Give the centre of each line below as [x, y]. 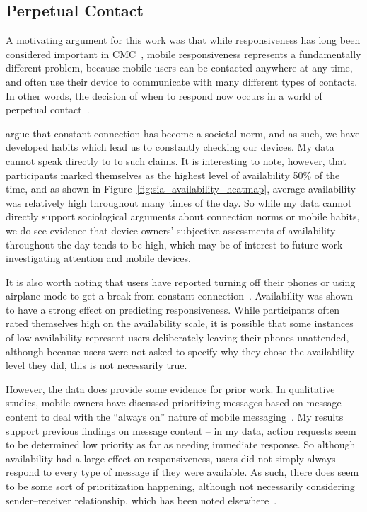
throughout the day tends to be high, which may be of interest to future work [174, 244]
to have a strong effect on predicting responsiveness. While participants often [173, 309]
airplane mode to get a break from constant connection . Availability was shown [180, 296]
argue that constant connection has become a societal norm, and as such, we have [183, 133]
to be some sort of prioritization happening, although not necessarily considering [180, 486]
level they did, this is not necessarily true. [97, 365]
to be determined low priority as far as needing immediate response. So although [181, 444]
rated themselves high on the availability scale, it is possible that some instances [180, 323]
